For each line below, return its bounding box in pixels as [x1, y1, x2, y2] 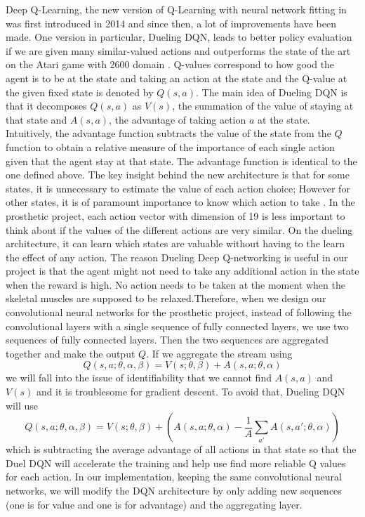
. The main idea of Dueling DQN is [195, 84, 347, 99]
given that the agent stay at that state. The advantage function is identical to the [6, 153, 357, 168]
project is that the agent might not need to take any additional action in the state [6, 263, 359, 278]
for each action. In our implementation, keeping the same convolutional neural [6, 469, 342, 484]
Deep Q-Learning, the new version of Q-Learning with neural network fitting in [6, 2, 347, 16]
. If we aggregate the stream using [146, 346, 293, 360]
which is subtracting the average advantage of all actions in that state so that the [6, 442, 357, 457]
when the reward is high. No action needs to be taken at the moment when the [6, 277, 345, 292]
